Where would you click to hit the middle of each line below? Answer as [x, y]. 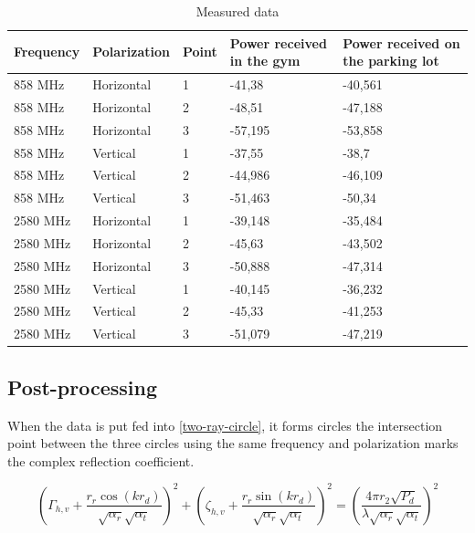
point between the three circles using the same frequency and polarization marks [233, 443]
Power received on [401, 42]
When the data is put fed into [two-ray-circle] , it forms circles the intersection [225, 425]
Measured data [237, 11]
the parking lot [391, 61]
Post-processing [83, 387]
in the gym [265, 61]
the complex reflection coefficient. [101, 460]
